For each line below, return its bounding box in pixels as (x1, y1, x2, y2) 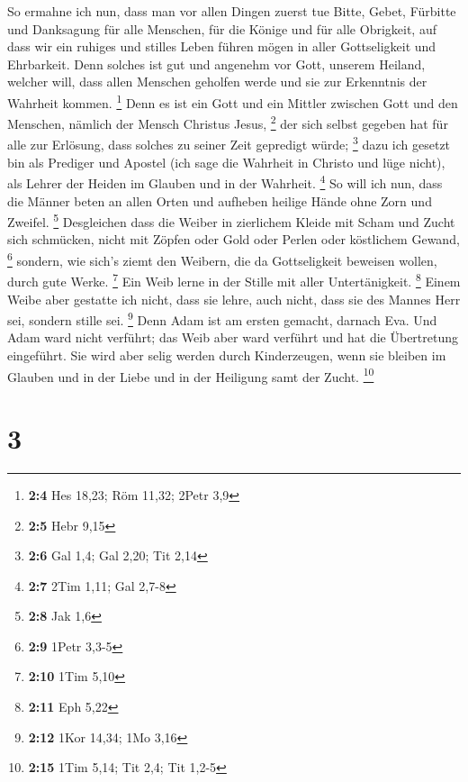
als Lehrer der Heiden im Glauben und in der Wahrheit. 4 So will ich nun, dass (7, 171, 443, 192)
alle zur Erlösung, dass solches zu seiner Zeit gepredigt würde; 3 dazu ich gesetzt (7, 132, 451, 154)
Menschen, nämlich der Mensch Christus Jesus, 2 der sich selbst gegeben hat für (7, 112, 448, 132)
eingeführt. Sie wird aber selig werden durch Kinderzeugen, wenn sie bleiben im (7, 345, 446, 364)
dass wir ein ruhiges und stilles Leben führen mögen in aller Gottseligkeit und (7, 37, 436, 56)
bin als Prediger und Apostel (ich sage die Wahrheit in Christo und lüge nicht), (7, 152, 445, 171)
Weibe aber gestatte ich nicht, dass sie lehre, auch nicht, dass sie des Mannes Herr (7, 289, 461, 308)
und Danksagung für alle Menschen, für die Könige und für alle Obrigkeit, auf (7, 19, 436, 38)
